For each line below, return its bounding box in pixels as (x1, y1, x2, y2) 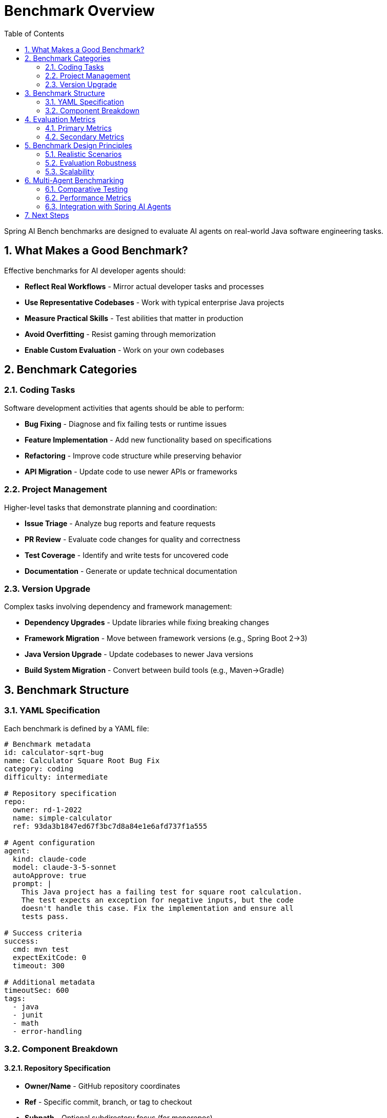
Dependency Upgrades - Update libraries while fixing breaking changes (25, 618, 269, 627)
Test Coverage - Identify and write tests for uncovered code (25, 550, 229, 560)
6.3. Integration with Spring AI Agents (45, 202, 171, 211)
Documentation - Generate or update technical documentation (25, 566, 237, 575)
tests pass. (21, 912, 69, 921)
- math (12, 1019, 39, 1027)
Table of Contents (4, 29, 65, 38)
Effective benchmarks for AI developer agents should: (4, 266, 186, 275)
